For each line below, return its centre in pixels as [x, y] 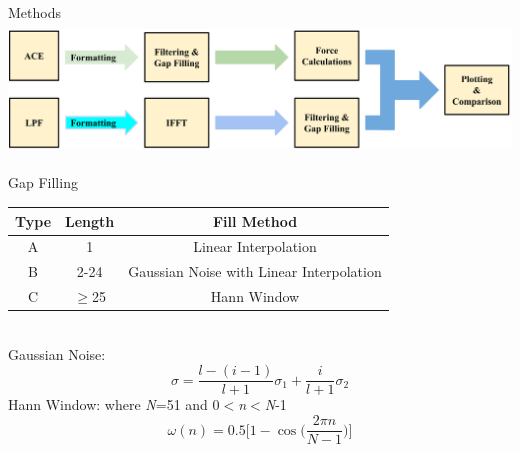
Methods [34, 12]
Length [90, 220]
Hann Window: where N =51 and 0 [114, 404]
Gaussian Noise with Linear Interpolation [255, 271]
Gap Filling [43, 182]
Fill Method [255, 220]
